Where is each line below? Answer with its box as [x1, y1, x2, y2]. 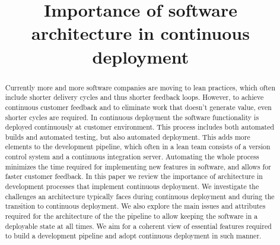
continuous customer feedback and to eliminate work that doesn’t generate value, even [5, 102, 272, 112]
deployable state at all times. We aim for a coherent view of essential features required [5, 221, 272, 231]
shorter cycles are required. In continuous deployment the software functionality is [5, 112, 259, 122]
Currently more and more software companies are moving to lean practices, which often [5, 82, 276, 92]
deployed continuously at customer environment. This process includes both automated [5, 122, 275, 132]
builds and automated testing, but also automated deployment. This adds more [5, 131, 250, 142]
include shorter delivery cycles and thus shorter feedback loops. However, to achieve [5, 92, 264, 102]
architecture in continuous [31, 21, 250, 45]
